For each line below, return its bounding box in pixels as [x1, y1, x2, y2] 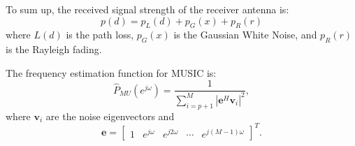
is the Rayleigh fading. [6, 42, 102, 57]
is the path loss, [66, 27, 134, 42]
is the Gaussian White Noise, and [173, 27, 317, 42]
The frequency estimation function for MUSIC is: [6, 65, 217, 80]
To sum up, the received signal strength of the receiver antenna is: [6, 2, 289, 16]
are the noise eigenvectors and [45, 108, 175, 123]
